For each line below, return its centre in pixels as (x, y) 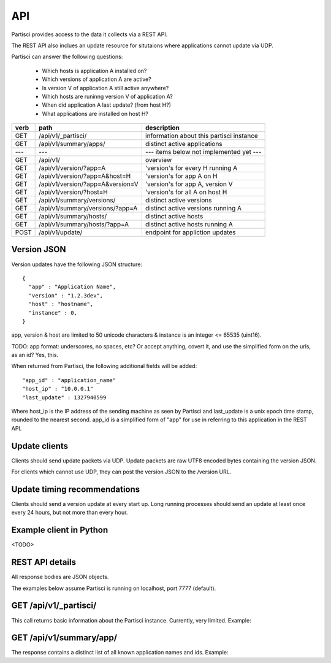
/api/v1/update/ (61, 232)
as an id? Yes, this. (35, 355)
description (162, 128)
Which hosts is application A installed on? (94, 71)
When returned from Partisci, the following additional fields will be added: (104, 366)
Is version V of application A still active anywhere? (105, 88)
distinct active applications (184, 144)
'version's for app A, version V (189, 184)
